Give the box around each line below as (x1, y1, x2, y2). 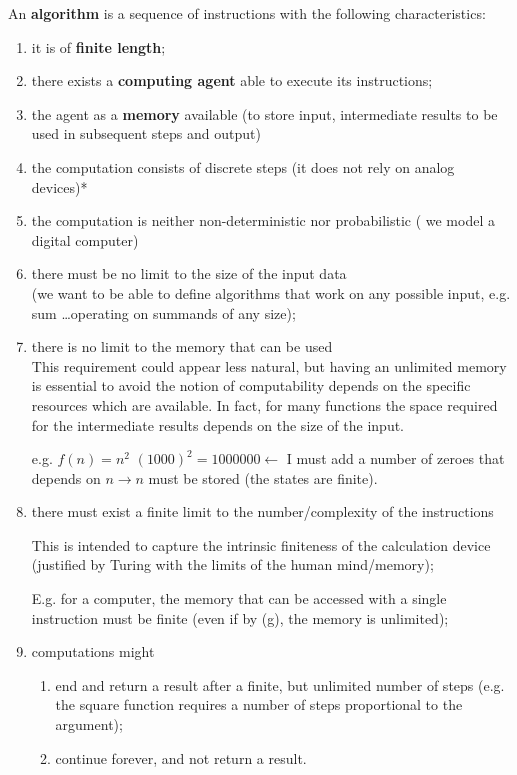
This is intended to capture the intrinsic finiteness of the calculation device (31, 534, 491, 555)
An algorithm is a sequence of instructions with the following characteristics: (8, 3, 486, 23)
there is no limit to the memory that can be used (31, 336, 333, 357)
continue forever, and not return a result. (55, 747, 307, 768)
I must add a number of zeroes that (286, 448, 505, 469)
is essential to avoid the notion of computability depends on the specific (31, 375, 471, 396)
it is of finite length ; (31, 36, 166, 57)
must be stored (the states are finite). (148, 467, 378, 488)
